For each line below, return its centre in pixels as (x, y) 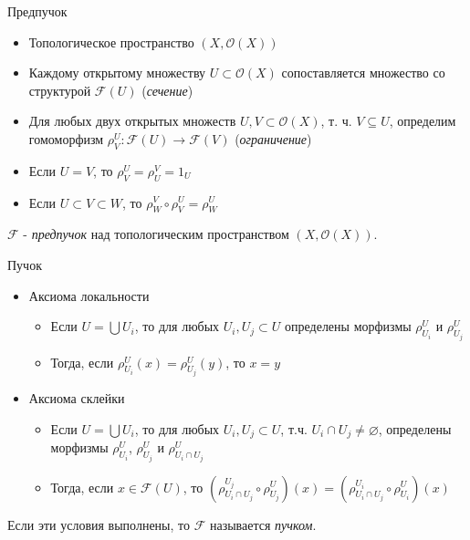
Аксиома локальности (89, 295)
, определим (423, 121)
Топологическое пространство (111, 42)
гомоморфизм (66, 138)
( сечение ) (167, 90)
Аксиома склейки (77, 398)
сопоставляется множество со (363, 73)
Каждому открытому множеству (117, 73)
